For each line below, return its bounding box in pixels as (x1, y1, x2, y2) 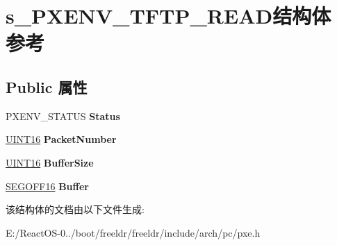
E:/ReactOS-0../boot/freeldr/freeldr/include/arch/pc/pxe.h (6, 225, 261, 239)
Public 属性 (6, 76, 88, 97)
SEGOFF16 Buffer (6, 178, 89, 193)
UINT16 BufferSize (6, 155, 94, 169)
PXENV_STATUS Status (6, 108, 120, 123)
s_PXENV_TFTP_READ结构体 (6, 1, 331, 30)
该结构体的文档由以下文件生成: (6, 202, 145, 217)
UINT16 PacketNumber (6, 132, 117, 146)
